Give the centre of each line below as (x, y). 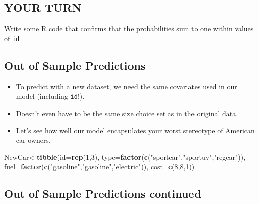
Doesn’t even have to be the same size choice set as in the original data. (127, 113)
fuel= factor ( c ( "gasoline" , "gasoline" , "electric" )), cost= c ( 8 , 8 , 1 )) (100, 167)
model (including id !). (50, 96)
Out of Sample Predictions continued (103, 194)
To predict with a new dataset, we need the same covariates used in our (126, 86)
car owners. (33, 140)
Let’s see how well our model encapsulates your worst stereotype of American (135, 130)
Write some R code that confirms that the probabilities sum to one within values (129, 28)
